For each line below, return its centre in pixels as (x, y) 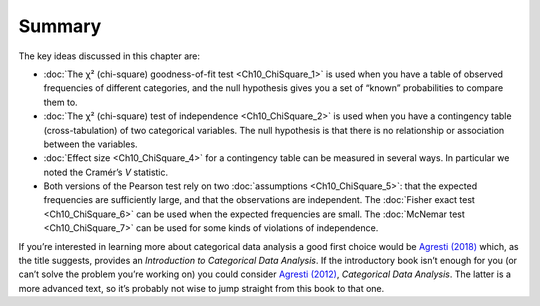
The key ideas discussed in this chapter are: (109, 56)
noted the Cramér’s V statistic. (106, 172)
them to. (61, 102)
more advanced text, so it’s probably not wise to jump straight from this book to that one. (201, 288)
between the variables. (91, 144)
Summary (60, 26)
